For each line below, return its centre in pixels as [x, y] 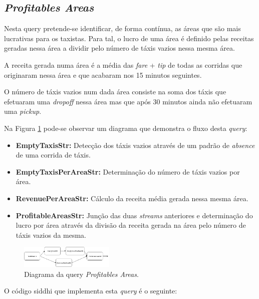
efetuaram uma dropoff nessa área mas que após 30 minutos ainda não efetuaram [128, 101]
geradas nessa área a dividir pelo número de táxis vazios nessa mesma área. [119, 48]
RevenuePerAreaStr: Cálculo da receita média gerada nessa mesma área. [132, 198]
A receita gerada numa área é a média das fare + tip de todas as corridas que [123, 64]
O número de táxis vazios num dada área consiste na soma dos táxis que [115, 92]
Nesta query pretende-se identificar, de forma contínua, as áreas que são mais [122, 28]
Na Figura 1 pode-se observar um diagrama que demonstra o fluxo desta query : [126, 128]
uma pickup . [23, 111]
